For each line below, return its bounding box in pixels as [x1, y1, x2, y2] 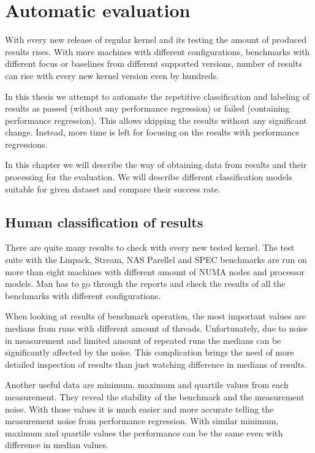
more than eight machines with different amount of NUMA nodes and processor [5, 265, 305, 278]
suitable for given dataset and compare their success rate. [5, 182, 221, 195]
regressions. [5, 137, 48, 150]
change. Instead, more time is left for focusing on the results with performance [5, 126, 300, 139]
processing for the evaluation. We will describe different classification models [5, 170, 292, 183]
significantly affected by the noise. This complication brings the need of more [5, 346, 294, 359]
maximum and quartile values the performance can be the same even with [5, 426, 283, 439]
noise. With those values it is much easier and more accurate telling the [5, 402, 274, 415]
